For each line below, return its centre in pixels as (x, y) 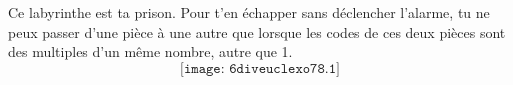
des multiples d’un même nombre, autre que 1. (150, 51)
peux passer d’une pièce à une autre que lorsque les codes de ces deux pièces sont (257, 31)
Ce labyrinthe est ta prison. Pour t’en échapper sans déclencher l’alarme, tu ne (249, 12)
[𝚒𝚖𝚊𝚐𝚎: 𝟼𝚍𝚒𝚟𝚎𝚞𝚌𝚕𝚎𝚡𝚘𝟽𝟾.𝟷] (260, 68)
